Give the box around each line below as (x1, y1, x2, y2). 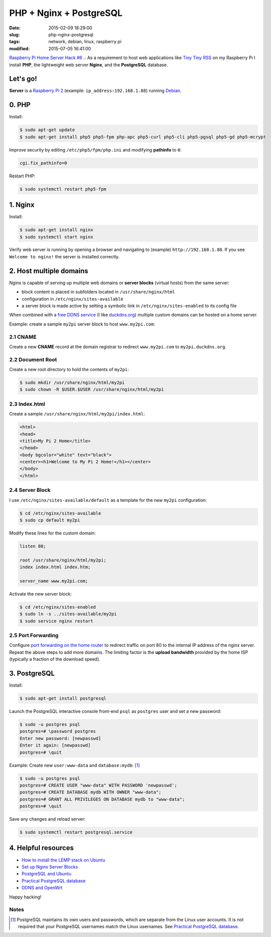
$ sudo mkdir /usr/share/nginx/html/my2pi (19, 380, 125, 385)
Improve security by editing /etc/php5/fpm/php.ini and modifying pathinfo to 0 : (9, 147, 181, 153)
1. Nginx (9, 201, 35, 209)
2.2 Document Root (9, 356, 57, 363)
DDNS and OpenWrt (21, 885, 63, 891)
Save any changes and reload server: (9, 816, 86, 822)
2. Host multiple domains (9, 266, 89, 275)
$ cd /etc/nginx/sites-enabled (19, 604, 96, 610)
